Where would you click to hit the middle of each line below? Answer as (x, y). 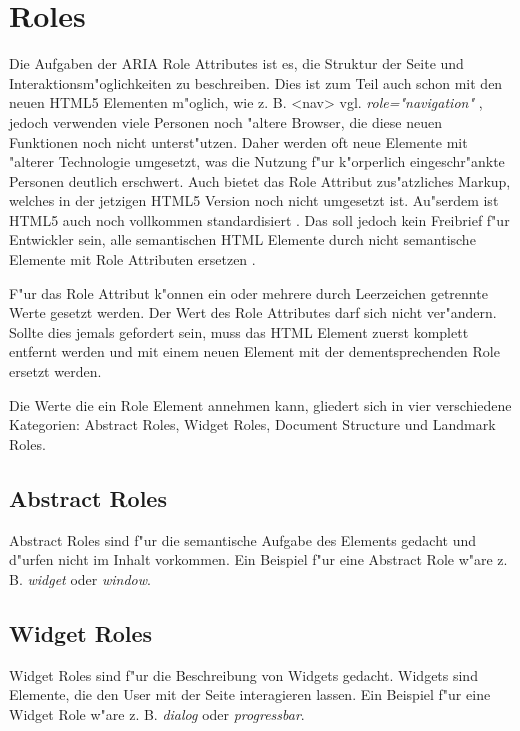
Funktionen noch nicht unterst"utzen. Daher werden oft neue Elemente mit (238, 141)
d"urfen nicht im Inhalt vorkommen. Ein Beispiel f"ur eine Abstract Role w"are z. (258, 559)
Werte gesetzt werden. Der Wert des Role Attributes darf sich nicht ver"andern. (253, 312)
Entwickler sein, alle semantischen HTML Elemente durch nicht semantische (242, 239)
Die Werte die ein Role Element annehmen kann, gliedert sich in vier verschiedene (260, 404)
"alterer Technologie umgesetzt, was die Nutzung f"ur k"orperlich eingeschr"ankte (257, 161)
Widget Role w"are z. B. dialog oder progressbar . (157, 713)
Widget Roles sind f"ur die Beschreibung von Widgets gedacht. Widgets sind (243, 674)
